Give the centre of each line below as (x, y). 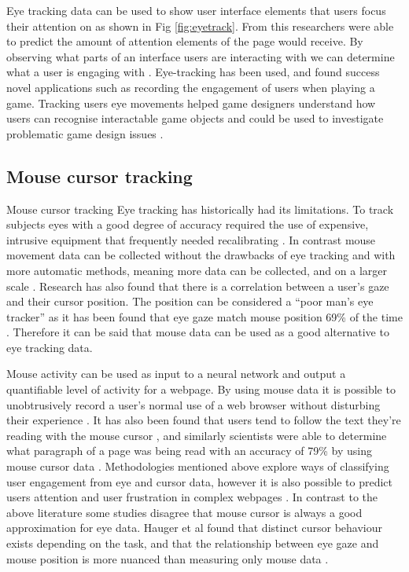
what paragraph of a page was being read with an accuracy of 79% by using (190, 451)
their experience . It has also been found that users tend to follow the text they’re (204, 420)
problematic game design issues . (85, 133)
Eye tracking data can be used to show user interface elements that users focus (196, 10)
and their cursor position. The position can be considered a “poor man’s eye (190, 301)
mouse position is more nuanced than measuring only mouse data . (168, 558)
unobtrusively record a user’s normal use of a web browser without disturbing (193, 404)
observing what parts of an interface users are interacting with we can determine (201, 56)
